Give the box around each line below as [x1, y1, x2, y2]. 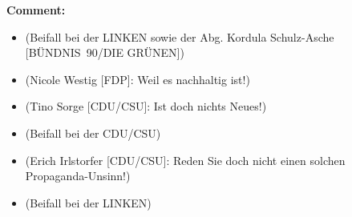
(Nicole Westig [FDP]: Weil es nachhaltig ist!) [25, 70, 250, 87]
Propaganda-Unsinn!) [25, 167, 131, 184]
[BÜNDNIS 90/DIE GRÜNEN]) [25, 44, 184, 61]
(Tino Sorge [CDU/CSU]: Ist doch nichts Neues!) [25, 98, 267, 115]
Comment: [6, 2, 66, 18]
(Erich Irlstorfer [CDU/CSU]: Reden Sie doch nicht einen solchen [25, 151, 346, 168]
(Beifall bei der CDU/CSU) [25, 124, 161, 141]
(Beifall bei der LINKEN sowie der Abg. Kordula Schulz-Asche [25, 28, 334, 45]
